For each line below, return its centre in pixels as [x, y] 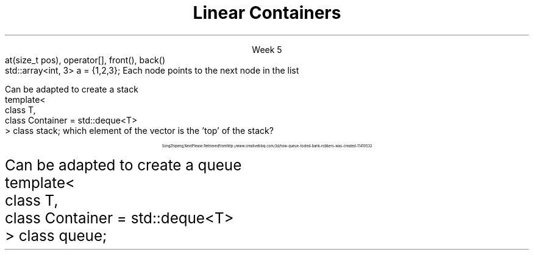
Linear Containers [267, 13]
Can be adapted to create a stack [72, 89]
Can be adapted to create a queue [123, 165]
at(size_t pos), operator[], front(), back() [85, 60]
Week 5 [267, 49]
